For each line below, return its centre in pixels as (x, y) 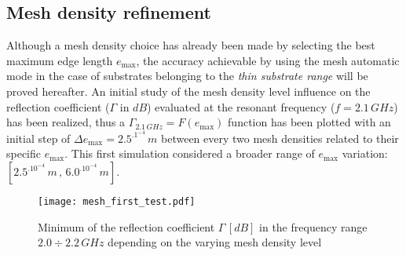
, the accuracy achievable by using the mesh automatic (268, 60)
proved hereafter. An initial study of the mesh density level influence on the (188, 91)
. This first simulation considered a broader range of (190, 153)
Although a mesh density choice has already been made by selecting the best (191, 45)
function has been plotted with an (309, 122)
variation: (365, 153)
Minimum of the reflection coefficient (126, 226)
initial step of (38, 138)
